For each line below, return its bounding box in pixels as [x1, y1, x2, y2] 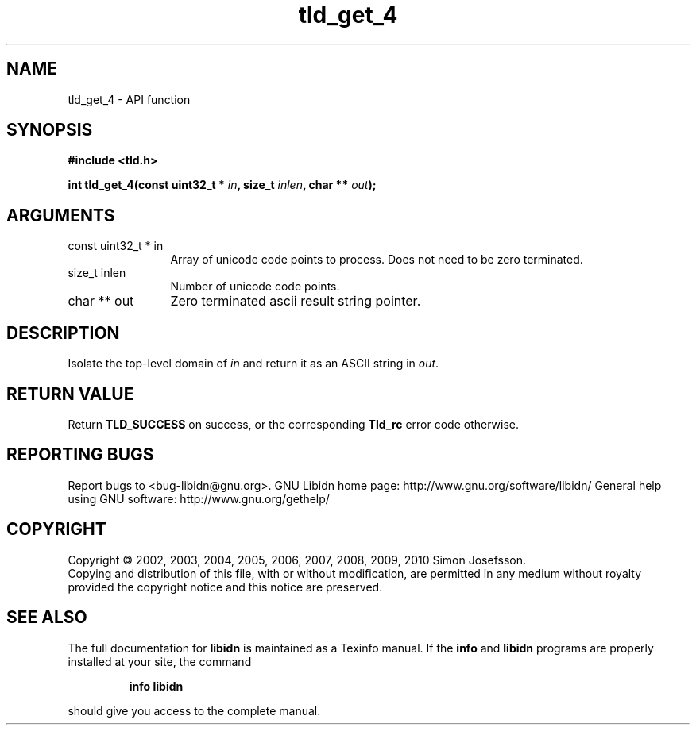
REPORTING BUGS [6, 444, 154, 465]
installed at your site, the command [68, 654, 252, 668]
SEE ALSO [6, 607, 87, 628]
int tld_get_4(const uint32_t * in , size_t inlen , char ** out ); [68, 178, 377, 192]
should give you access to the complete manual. [68, 703, 321, 718]
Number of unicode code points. [170, 279, 340, 294]
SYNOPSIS [6, 120, 93, 140]
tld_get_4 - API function [68, 92, 191, 106]
